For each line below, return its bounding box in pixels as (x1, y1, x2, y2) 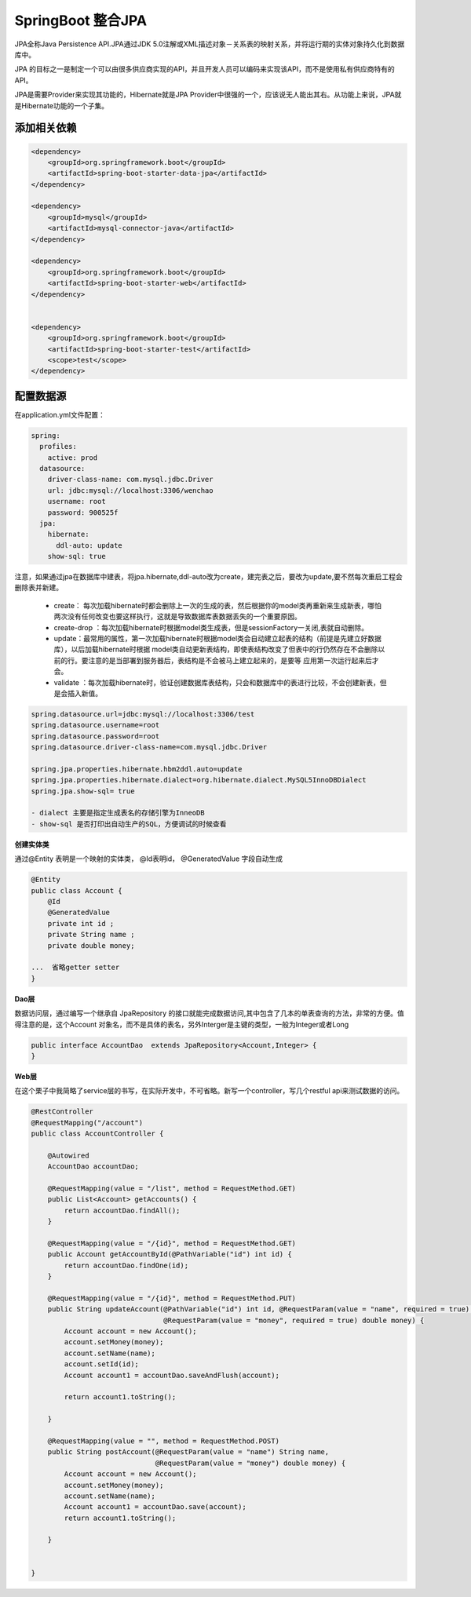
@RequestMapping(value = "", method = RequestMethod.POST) (47, 1436, 280, 1446)
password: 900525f (47, 508, 119, 517)
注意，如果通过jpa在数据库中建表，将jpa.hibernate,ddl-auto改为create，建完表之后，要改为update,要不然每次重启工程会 (14, 572, 403, 582)
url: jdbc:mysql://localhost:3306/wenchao (47, 486, 214, 494)
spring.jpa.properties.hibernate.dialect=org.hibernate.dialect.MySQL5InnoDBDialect (31, 775, 367, 785)
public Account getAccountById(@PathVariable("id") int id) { (47, 1250, 292, 1259)
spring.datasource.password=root (31, 731, 160, 741)
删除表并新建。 (14, 583, 63, 592)
